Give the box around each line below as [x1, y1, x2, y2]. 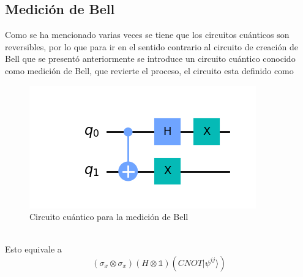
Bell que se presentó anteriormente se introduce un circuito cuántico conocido [5, 52, 296, 65]
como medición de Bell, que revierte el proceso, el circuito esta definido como [5, 64, 294, 77]
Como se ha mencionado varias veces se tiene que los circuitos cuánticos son [5, 28, 290, 41]
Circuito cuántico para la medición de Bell [29, 210, 189, 223]
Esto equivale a [5, 243, 62, 256]
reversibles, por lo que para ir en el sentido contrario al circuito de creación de [5, 40, 298, 53]
